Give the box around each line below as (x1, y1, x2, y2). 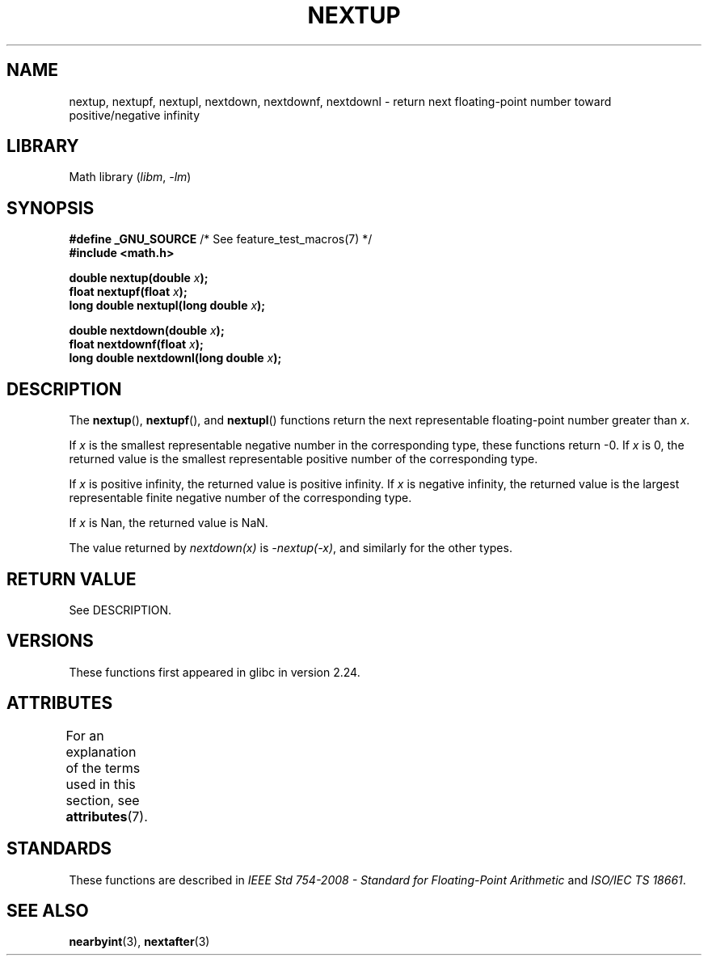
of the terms (65, 759, 141, 776)
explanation (65, 743, 137, 760)
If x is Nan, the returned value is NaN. (69, 516, 268, 530)
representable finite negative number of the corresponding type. (69, 491, 412, 505)
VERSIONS (6, 631, 94, 652)
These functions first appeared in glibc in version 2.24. (69, 665, 360, 679)
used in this (65, 775, 136, 792)
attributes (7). (65, 808, 148, 825)
